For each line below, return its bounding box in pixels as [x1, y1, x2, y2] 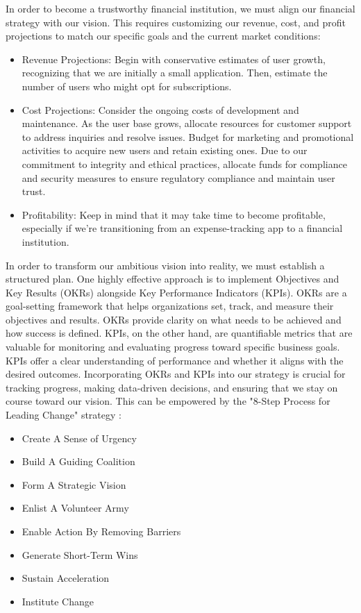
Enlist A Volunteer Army [22, 501, 129, 515]
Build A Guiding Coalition [22, 454, 135, 469]
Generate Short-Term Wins [22, 547, 138, 562]
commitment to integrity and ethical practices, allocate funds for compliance [22, 156, 347, 171]
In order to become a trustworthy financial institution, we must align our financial [6, 1, 355, 15]
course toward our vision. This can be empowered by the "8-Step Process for [6, 394, 330, 408]
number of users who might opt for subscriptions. [22, 78, 232, 93]
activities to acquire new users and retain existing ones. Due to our [22, 143, 308, 158]
